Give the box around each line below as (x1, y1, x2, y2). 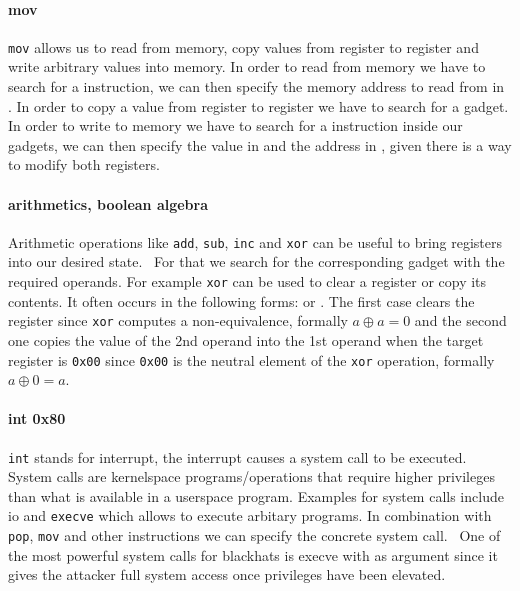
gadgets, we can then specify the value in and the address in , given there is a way (8, 134, 512, 155)
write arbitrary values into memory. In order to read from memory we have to (8, 56, 486, 77)
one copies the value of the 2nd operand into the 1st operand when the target (8, 329, 484, 350)
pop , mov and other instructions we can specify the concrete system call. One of (8, 525, 501, 546)
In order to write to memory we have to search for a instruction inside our (8, 115, 463, 136)
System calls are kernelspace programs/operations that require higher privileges (8, 466, 495, 487)
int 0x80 (8, 408, 66, 429)
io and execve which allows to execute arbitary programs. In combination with (8, 505, 492, 526)
